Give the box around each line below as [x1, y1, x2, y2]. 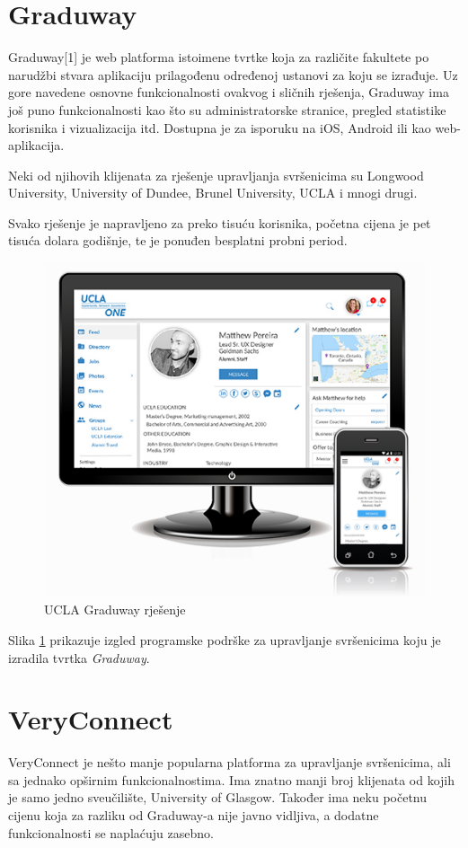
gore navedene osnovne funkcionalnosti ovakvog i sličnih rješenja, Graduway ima [8, 83, 449, 102]
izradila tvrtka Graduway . [8, 648, 150, 667]
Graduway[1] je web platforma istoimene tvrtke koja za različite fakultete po [8, 48, 429, 66]
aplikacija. [8, 136, 65, 155]
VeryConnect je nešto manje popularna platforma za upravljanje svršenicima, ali [8, 753, 451, 772]
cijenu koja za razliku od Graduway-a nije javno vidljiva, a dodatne [8, 806, 379, 825]
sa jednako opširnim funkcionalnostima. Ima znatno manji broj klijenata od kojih [8, 770, 455, 789]
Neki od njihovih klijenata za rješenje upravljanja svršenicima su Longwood [8, 165, 424, 184]
